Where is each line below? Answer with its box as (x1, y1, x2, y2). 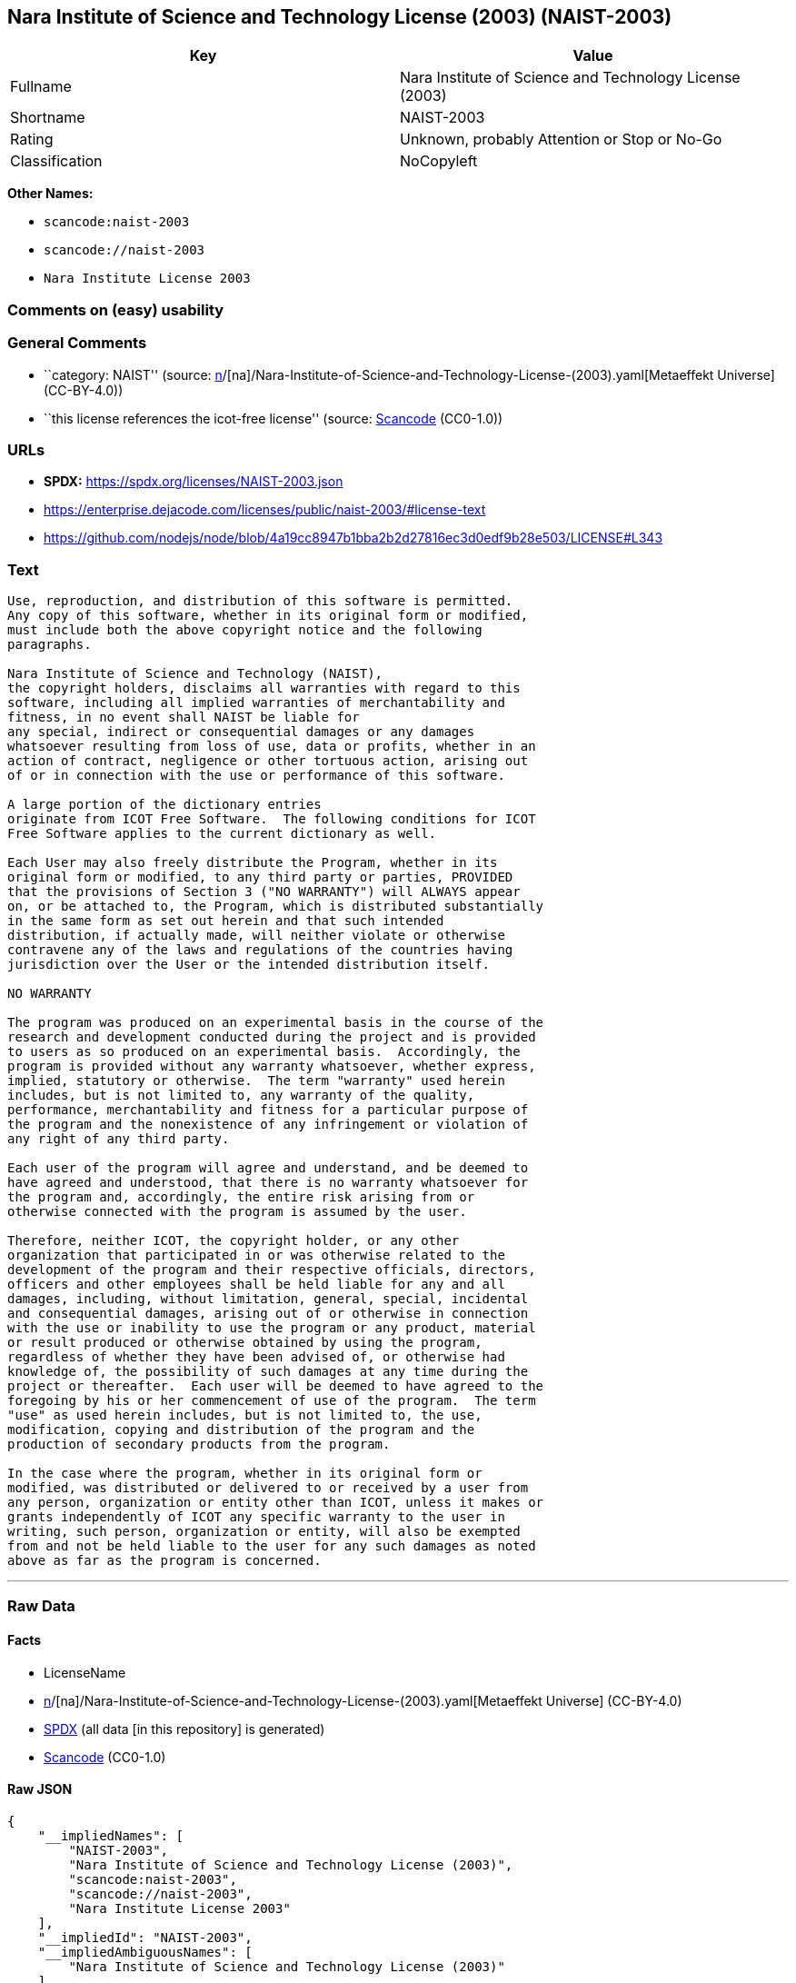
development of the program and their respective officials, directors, (7, 1262, 536, 1278)
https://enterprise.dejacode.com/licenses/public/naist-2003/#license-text (44, 502, 486, 518)
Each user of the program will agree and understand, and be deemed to (7, 1161, 529, 1176)
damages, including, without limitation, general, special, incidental (7, 1291, 529, 1307)
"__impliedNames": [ (37, 1828, 184, 1843)
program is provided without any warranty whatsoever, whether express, (7, 1059, 536, 1074)
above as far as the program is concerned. (7, 1553, 322, 1569)
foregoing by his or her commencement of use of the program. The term (7, 1393, 536, 1409)
